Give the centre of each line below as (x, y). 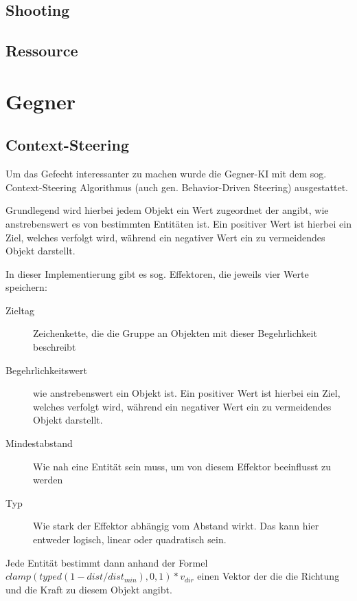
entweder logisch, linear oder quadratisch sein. (130, 539)
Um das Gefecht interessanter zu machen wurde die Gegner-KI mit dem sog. (166, 174)
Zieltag (20, 310)
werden (48, 480)
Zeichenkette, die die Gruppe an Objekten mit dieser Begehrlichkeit (175, 333)
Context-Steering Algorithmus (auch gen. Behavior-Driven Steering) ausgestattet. (177, 187)
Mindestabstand (39, 443)
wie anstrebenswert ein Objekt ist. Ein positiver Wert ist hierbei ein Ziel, (187, 393)
